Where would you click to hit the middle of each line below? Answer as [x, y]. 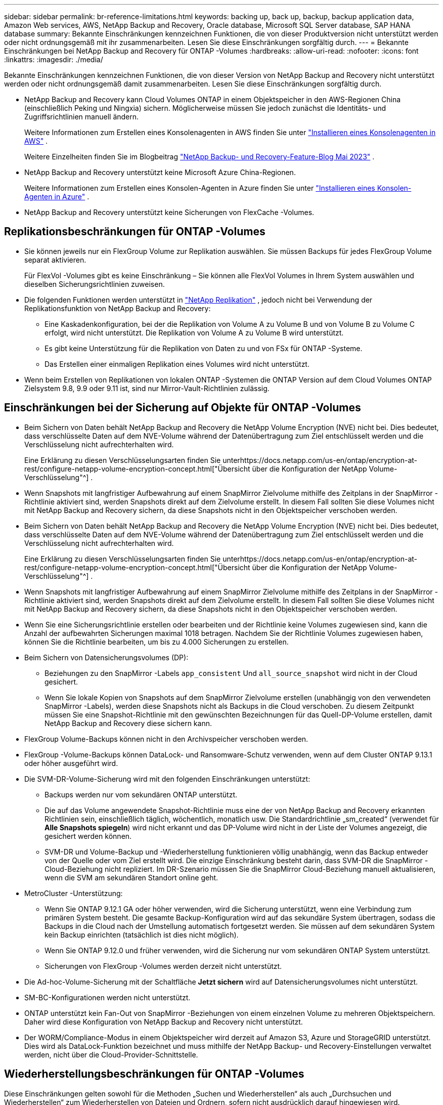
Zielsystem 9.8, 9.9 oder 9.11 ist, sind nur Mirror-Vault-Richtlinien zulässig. [147, 388]
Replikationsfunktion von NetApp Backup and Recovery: [118, 308]
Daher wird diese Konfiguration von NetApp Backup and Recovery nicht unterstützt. [164, 1022]
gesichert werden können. [88, 836]
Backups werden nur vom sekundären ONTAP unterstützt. [141, 794]
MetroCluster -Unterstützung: [74, 893]
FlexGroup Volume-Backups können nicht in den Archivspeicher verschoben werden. [166, 739]
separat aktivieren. [55, 260]
